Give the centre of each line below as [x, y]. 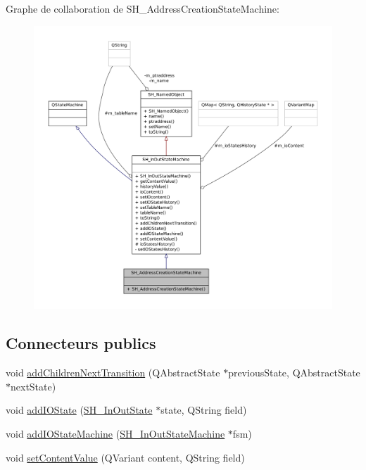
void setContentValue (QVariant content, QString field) [125, 457]
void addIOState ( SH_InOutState [79, 410]
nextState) [33, 386]
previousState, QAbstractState [294, 373]
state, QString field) [204, 410]
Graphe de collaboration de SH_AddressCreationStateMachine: [143, 8]
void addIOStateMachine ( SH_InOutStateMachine [115, 434]
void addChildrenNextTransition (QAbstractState [113, 373]
